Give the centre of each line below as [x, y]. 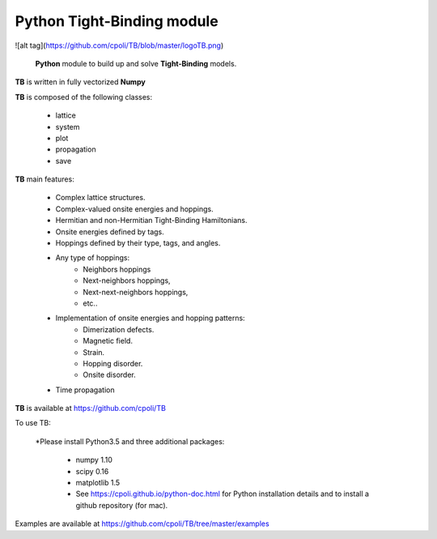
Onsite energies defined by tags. [110, 232]
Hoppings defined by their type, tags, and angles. [138, 243]
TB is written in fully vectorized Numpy [80, 82]
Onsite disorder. [110, 375]
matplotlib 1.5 [98, 483]
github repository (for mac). [122, 505]
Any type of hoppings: [92, 258]
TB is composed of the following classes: [84, 96]
